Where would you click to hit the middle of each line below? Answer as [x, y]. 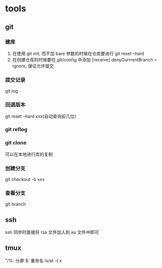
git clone [16, 143]
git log [12, 91]
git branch [16, 204]
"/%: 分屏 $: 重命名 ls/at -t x [33, 261]
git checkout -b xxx [25, 179]
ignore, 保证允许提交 [33, 66]
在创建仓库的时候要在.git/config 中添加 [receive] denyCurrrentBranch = [85, 59]
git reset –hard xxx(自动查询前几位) [41, 116]
